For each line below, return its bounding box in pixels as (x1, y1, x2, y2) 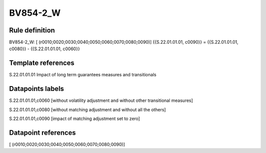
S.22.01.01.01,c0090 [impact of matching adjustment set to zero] (9, 116, 140, 122)
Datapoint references (9, 128, 76, 137)
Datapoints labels (9, 85, 64, 93)
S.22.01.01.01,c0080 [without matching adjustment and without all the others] (9, 106, 166, 113)
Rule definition (9, 26, 55, 34)
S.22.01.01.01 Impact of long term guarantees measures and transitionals (9, 72, 157, 78)
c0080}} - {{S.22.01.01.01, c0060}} (9, 46, 80, 52)
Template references (9, 59, 75, 67)
